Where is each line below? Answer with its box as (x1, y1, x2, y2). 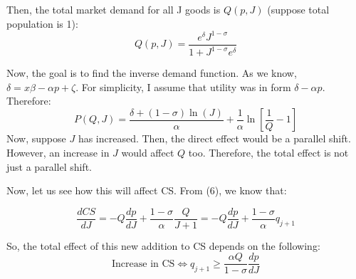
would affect (121, 144, 174, 159)
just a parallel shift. (6, 159, 92, 174)
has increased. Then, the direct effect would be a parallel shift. (78, 131, 351, 146)
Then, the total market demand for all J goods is (6, 2, 221, 16)
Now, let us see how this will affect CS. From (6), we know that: (6, 183, 287, 198)
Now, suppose (6, 131, 66, 146)
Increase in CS (112, 258, 175, 269)
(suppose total (267, 2, 330, 16)
